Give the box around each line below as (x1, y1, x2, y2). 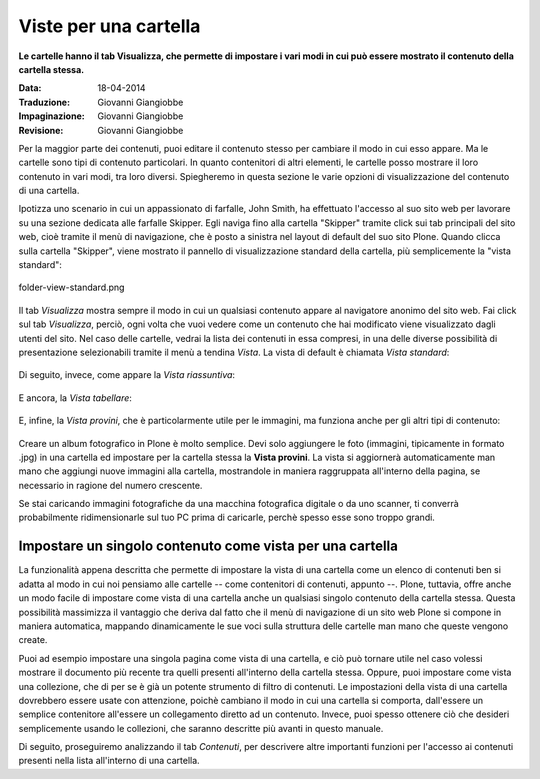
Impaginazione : (18, 110, 85, 122)
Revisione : (18, 124, 64, 136)
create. (18, 634, 48, 646)
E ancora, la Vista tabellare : (18, 391, 132, 404)
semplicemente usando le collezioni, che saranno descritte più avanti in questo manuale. (18, 722, 384, 734)
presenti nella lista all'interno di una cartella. (18, 755, 200, 767)
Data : (18, 82, 42, 94)
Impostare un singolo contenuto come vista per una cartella (18, 538, 399, 555)
